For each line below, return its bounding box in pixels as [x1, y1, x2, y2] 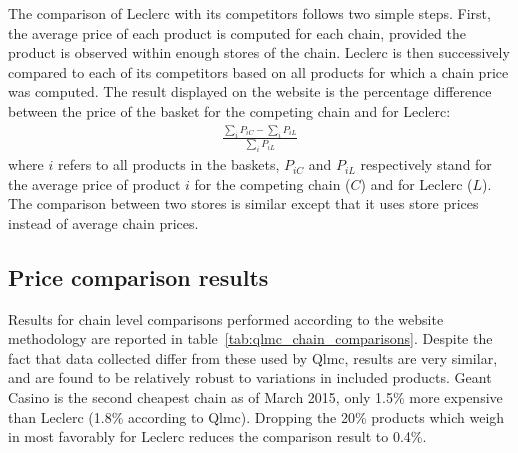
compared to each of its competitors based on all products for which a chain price [8, 61, 509, 82]
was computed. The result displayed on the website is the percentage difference [8, 81, 492, 102]
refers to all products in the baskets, [57, 154, 280, 175]
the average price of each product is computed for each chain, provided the [8, 22, 466, 43]
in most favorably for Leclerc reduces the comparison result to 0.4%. [8, 426, 427, 447]
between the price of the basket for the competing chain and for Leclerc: [8, 100, 451, 121]
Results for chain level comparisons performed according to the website [8, 308, 444, 329]
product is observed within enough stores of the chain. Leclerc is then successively [8, 42, 510, 63]
